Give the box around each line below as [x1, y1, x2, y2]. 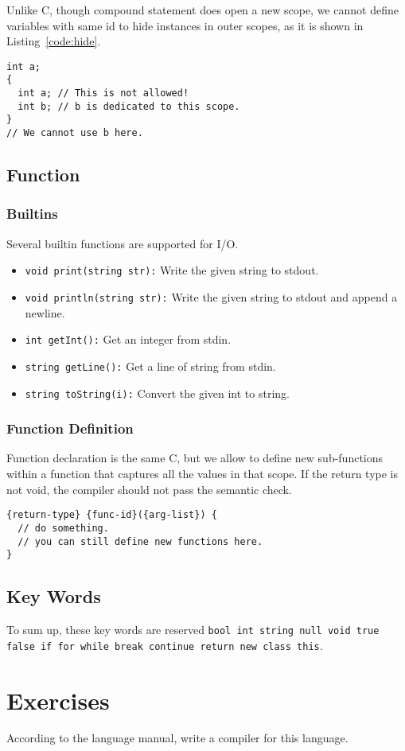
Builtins [6, 204, 58, 224]
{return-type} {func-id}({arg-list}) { [6, 509, 217, 521]
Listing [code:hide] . [6, 33, 101, 49]
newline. [25, 304, 65, 321]
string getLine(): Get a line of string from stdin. [25, 357, 276, 374]
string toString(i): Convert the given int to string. [25, 384, 290, 401]
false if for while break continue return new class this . [6, 636, 323, 653]
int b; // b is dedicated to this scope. [18, 100, 240, 112]
